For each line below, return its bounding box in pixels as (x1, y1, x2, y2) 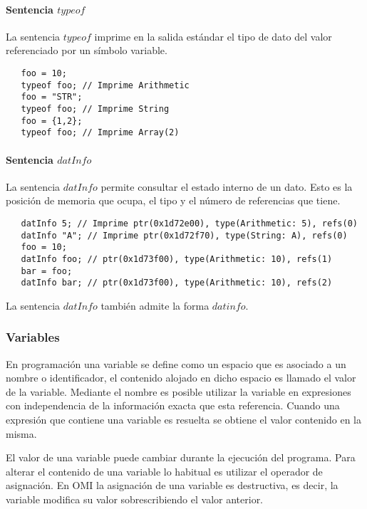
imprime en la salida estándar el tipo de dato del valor (94, 28, 332, 43)
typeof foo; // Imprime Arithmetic (21, 80, 190, 90)
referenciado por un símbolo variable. (6, 43, 167, 58)
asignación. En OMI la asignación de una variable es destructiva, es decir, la (6, 478, 338, 493)
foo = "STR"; (21, 92, 83, 103)
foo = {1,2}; (21, 115, 83, 126)
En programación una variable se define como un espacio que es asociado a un (6, 356, 346, 371)
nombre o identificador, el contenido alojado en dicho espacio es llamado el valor (6, 370, 356, 385)
